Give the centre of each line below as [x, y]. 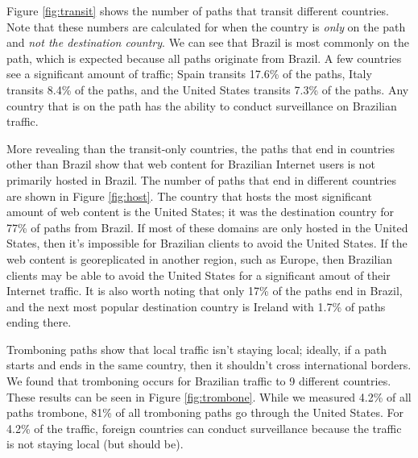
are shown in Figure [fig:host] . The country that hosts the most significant [189, 196]
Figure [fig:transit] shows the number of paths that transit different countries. [198, 10]
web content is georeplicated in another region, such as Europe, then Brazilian [200, 258]
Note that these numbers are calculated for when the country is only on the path [206, 26]
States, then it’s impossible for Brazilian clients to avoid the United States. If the [207, 243]
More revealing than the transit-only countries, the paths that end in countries [201, 148]
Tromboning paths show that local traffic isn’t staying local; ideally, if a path [197, 349]
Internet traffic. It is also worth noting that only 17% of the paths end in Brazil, [205, 291]
